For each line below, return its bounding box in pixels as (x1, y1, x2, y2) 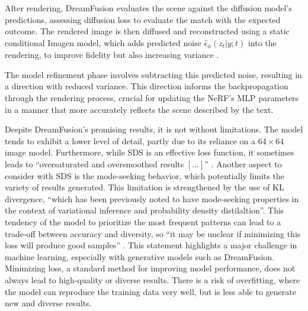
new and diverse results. (5, 297, 92, 309)
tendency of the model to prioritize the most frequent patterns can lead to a (5, 215, 281, 228)
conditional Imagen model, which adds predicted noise (5, 36, 201, 48)
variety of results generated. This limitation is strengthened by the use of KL (5, 181, 284, 193)
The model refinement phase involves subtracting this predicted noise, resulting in (5, 68, 302, 80)
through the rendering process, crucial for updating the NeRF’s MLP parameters (5, 92, 299, 104)
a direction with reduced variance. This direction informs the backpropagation (5, 80, 288, 92)
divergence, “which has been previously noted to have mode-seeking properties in (5, 192, 299, 205)
